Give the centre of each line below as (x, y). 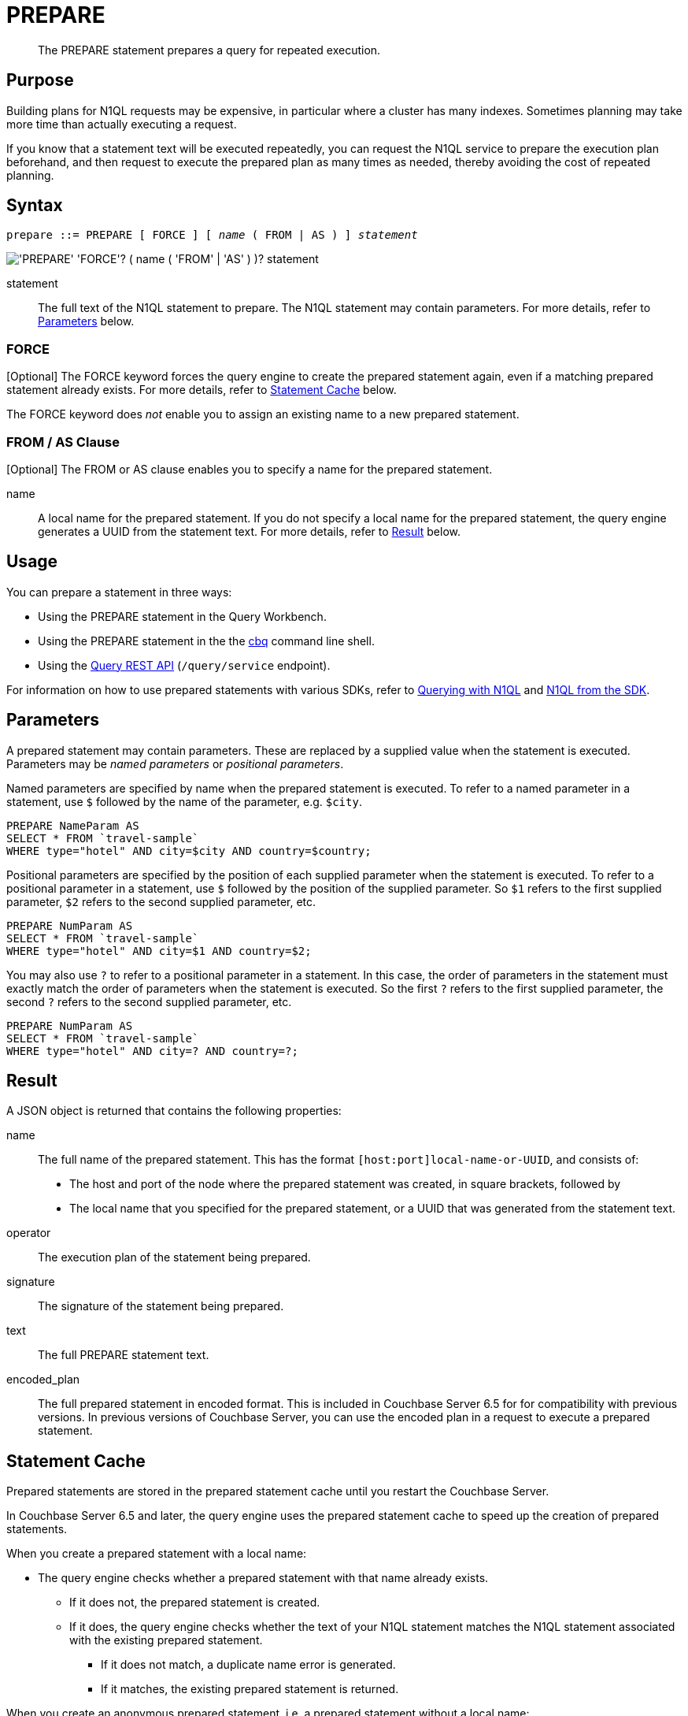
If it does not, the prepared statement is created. (195, 1603)
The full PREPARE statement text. (124, 1355)
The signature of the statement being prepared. (161, 1306)
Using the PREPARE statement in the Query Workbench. (182, 616)
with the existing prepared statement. (166, 1640)
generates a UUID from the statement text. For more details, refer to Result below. (250, 531)
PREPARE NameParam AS (73, 825)
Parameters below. (86, 321)
